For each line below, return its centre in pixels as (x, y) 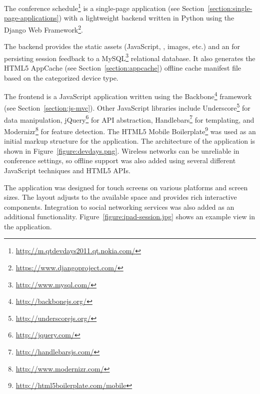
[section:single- (230, 8)
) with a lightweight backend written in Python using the (146, 18)
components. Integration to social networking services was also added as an (119, 207)
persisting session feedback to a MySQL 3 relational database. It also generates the (130, 57)
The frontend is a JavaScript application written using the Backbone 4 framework (128, 95)
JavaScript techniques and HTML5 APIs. (67, 170)
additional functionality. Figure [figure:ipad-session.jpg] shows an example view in (130, 217)
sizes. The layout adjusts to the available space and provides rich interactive (120, 197)
